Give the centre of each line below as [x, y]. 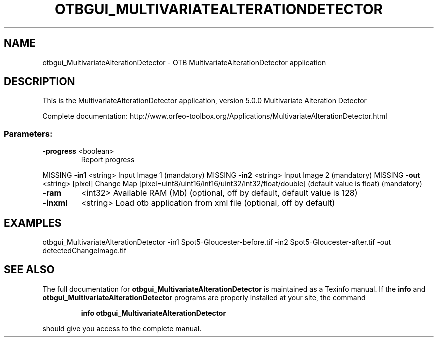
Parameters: [28, 134]
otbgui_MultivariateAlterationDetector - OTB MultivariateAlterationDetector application [184, 62]
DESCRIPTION [40, 82]
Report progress [108, 160]
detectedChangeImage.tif [85, 251]
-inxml [55, 203]
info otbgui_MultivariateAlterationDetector [154, 313]
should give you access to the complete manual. [122, 328]
